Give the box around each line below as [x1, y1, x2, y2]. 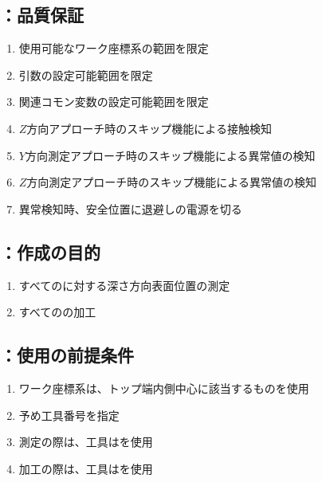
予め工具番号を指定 [18, 406, 120, 423]
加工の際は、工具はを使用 [18, 460, 153, 476]
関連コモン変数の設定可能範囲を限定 [18, 93, 209, 110]
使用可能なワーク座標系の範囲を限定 [18, 40, 209, 57]
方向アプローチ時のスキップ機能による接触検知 [26, 120, 272, 136]
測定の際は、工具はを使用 [18, 433, 153, 450]
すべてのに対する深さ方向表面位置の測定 [18, 276, 230, 293]
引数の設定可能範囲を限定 [18, 66, 153, 83]
